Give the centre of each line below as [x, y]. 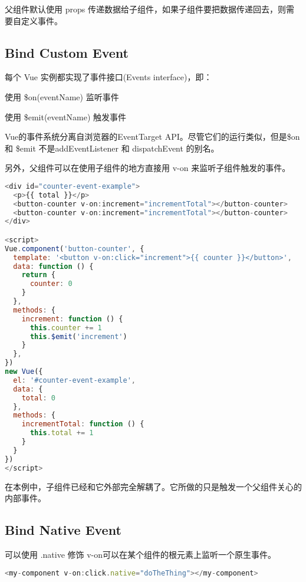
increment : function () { [72, 319]
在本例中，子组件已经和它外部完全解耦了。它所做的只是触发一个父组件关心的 [153, 486]
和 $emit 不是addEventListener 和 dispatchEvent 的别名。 [112, 148]
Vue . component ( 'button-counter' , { [75, 249]
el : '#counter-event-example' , [74, 380]
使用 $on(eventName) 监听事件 [62, 96]
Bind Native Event [63, 530]
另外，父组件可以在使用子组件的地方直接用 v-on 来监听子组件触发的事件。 [148, 168]
